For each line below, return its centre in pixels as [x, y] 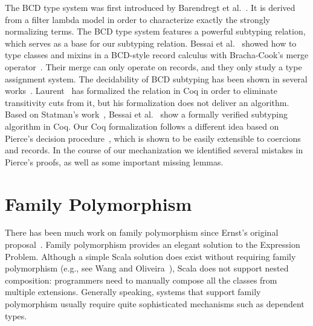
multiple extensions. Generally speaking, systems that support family [133, 292]
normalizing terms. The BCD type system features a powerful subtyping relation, [155, 31]
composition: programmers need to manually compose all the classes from [141, 280]
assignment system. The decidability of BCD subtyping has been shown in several [156, 78]
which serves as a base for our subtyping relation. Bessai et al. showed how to [151, 43]
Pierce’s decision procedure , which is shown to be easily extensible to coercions [153, 138]
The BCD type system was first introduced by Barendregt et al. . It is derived [150, 7]
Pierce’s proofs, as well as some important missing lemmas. [114, 161]
